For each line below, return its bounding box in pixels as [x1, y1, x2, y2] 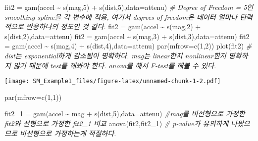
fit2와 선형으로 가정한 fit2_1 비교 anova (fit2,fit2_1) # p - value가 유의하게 [4, 118, 229, 128]
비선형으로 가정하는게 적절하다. [19, 128, 116, 138]
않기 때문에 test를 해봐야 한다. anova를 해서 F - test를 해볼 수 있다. [13, 60, 216, 70]
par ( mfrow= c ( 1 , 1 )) [4, 92, 62, 102]
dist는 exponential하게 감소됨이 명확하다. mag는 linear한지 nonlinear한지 [4, 50, 226, 60]
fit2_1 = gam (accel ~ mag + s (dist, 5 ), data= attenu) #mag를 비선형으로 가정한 [4, 108, 245, 119]
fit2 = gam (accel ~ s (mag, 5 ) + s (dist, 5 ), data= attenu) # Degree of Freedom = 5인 [4, 2, 254, 12]
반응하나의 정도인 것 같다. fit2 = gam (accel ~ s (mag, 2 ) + [26, 21, 201, 32]
